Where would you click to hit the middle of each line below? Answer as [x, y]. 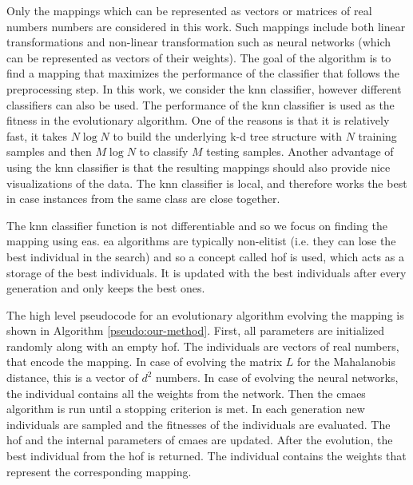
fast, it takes [37, 135]
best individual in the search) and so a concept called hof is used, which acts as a [205, 256]
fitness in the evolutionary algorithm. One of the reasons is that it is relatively [198, 120]
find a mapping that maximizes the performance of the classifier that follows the [203, 73]
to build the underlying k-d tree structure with [227, 135]
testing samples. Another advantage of [300, 151]
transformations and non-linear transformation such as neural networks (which [199, 42]
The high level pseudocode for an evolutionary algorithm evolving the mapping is [205, 314]
